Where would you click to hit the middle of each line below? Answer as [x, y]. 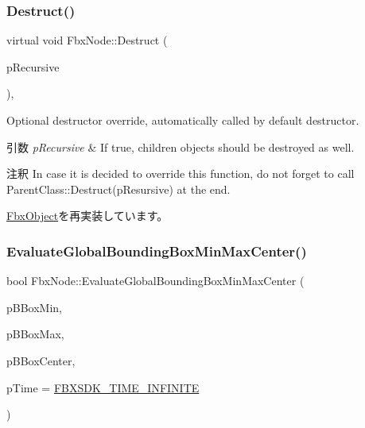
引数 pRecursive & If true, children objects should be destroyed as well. [181, 147]
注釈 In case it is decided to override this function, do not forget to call [181, 174]
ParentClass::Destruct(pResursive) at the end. [118, 189]
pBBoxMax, [35, 334]
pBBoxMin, [35, 307]
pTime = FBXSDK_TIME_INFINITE [103, 387]
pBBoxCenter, [41, 360]
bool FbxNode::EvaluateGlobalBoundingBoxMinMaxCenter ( [155, 281]
